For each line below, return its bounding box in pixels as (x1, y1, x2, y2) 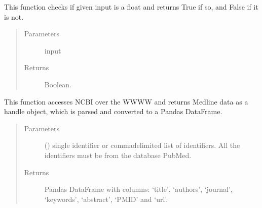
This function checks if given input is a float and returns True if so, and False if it (4, 2, 258, 12)
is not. (4, 11, 24, 22)
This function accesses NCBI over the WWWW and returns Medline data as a (4, 96, 248, 107)
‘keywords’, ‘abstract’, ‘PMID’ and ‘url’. (44, 193, 168, 204)
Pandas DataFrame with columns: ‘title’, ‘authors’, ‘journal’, (44, 184, 233, 194)
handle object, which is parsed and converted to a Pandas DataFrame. (4, 106, 222, 117)
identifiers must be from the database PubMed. (44, 149, 192, 160)
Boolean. (44, 79, 71, 89)
